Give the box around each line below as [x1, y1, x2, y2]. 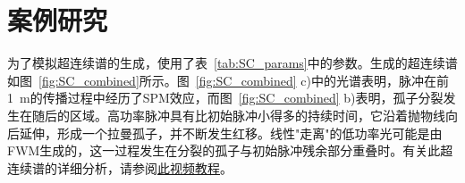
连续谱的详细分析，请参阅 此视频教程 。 [7, 158, 232, 177]
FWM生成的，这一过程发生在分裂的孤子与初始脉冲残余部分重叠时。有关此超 [7, 141, 453, 160]
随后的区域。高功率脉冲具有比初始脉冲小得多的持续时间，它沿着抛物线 [31, 105, 445, 124]
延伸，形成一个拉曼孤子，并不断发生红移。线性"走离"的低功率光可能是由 [19, 123, 443, 142]
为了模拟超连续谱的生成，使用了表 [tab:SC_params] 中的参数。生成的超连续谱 [7, 54, 458, 72]
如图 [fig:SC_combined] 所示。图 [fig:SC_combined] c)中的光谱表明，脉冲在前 [7, 71, 449, 89]
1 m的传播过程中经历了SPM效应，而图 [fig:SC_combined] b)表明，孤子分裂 [7, 88, 444, 107]
